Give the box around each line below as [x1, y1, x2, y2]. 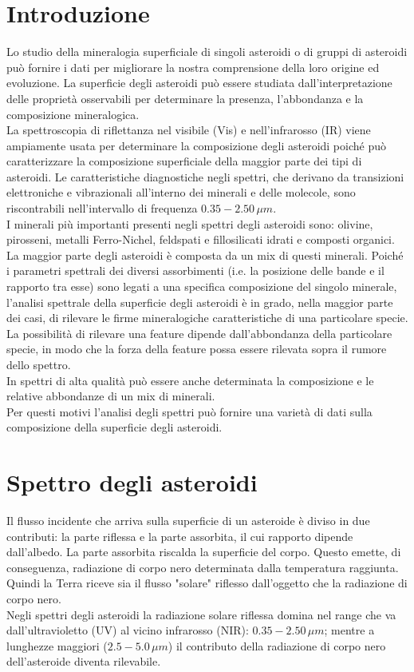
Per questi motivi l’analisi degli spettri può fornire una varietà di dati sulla [6, 403, 373, 420]
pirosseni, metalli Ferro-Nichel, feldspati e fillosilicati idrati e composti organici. [6, 231, 395, 248]
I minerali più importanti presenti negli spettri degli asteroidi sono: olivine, [6, 215, 373, 232]
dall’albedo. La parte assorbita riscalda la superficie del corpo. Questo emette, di [6, 543, 401, 560]
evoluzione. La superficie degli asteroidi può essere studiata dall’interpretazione [6, 74, 392, 91]
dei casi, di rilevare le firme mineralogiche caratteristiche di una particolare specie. [6, 309, 408, 326]
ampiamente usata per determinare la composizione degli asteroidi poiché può [6, 137, 386, 153]
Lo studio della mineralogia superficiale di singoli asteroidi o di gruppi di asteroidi [6, 43, 408, 60]
